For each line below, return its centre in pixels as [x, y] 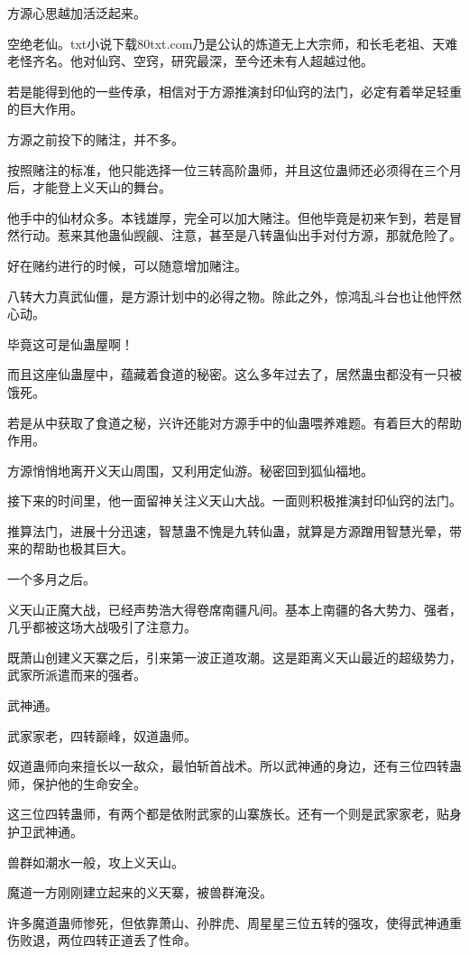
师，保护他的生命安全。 [77, 783]
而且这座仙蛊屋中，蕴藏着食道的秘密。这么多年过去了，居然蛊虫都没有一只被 [234, 374]
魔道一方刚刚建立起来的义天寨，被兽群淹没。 [140, 892]
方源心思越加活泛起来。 [77, 13]
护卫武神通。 [45, 831]
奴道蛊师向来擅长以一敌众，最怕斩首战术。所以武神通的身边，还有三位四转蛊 [234, 766]
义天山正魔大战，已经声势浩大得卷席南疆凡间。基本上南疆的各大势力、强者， [234, 609]
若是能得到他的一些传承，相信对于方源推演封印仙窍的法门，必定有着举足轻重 [234, 91]
